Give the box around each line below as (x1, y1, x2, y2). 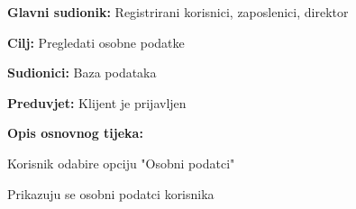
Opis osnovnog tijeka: (7, 123, 143, 142)
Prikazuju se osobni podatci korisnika (7, 184, 215, 203)
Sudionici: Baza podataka (7, 63, 157, 82)
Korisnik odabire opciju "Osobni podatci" (7, 153, 235, 172)
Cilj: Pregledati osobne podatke (7, 32, 185, 51)
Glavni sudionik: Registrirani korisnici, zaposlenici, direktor (7, 3, 349, 21)
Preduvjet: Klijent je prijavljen (7, 93, 187, 112)
